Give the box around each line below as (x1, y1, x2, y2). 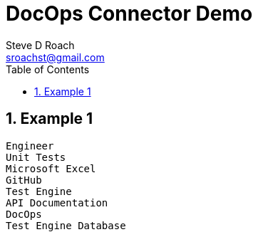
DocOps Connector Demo (6, 1, 253, 26)
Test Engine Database (6, 219, 126, 231)
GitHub (6, 174, 42, 186)
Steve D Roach (6, 38, 75, 51)
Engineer (6, 139, 54, 152)
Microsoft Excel (6, 162, 96, 174)
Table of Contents (6, 63, 90, 75)
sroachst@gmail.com (6, 51, 105, 63)
